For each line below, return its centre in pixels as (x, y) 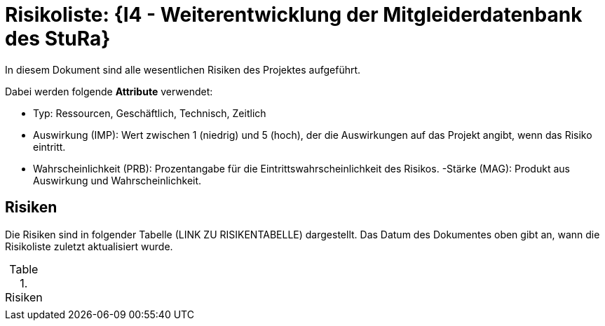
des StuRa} (58, 39)
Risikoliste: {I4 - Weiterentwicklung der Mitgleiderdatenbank (294, 15)
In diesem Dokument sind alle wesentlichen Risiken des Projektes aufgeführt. (183, 69)
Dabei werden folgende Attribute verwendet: (109, 91)
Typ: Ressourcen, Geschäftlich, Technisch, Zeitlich (150, 113)
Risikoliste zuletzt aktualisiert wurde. (89, 246)
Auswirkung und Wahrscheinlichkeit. (117, 180)
